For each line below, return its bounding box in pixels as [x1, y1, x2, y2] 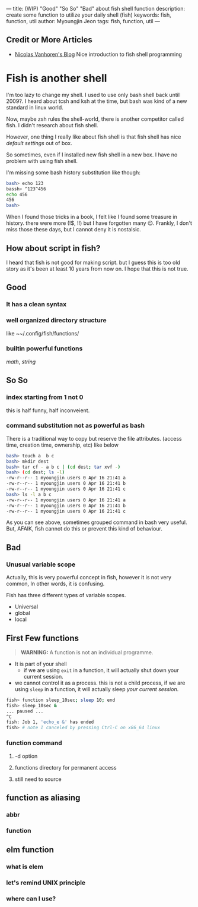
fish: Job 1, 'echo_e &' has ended [6, 719, 94, 725]
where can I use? [6, 895, 56, 903]
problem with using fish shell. [6, 157, 78, 164]
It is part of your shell [14, 660, 67, 667]
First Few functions [6, 633, 79, 643]
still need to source [14, 776, 62, 783]
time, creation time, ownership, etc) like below [6, 441, 119, 448]
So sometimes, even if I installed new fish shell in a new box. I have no [6, 151, 178, 158]
